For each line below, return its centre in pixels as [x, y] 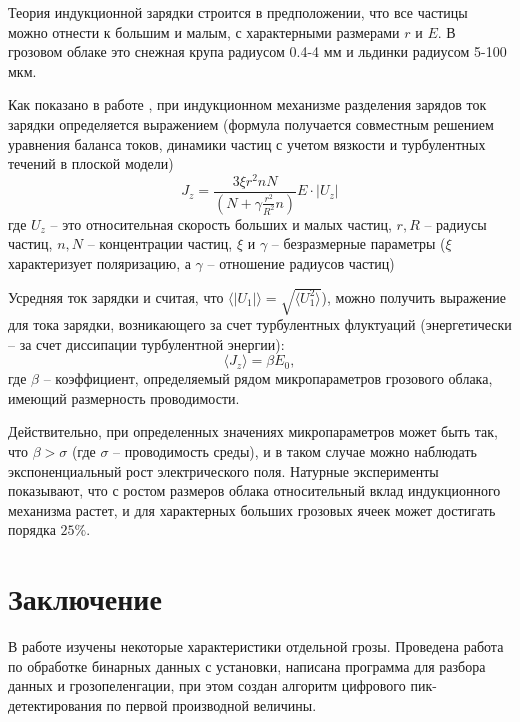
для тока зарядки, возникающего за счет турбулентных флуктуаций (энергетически [260, 324]
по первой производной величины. [211, 704]
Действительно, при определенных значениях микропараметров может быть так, [253, 431]
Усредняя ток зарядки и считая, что [116, 296]
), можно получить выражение [414, 296]
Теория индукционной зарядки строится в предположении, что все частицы [238, 12]
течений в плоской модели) [91, 163]
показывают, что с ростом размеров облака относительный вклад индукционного [254, 490]
